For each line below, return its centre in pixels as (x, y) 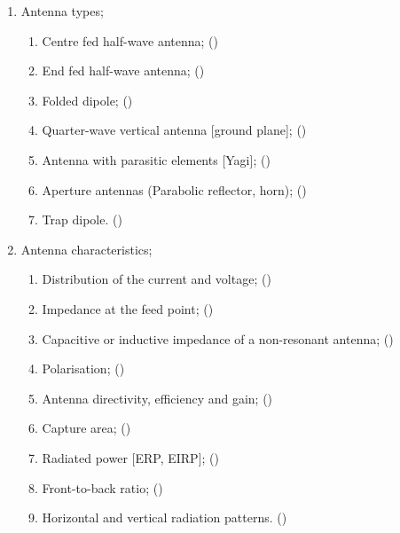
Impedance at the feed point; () (128, 308)
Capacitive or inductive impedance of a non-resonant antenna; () (218, 338)
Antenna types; (62, 11)
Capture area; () (86, 428)
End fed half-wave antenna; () (123, 71)
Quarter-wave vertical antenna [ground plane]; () (174, 130)
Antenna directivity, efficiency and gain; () (157, 398)
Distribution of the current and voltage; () (157, 279)
